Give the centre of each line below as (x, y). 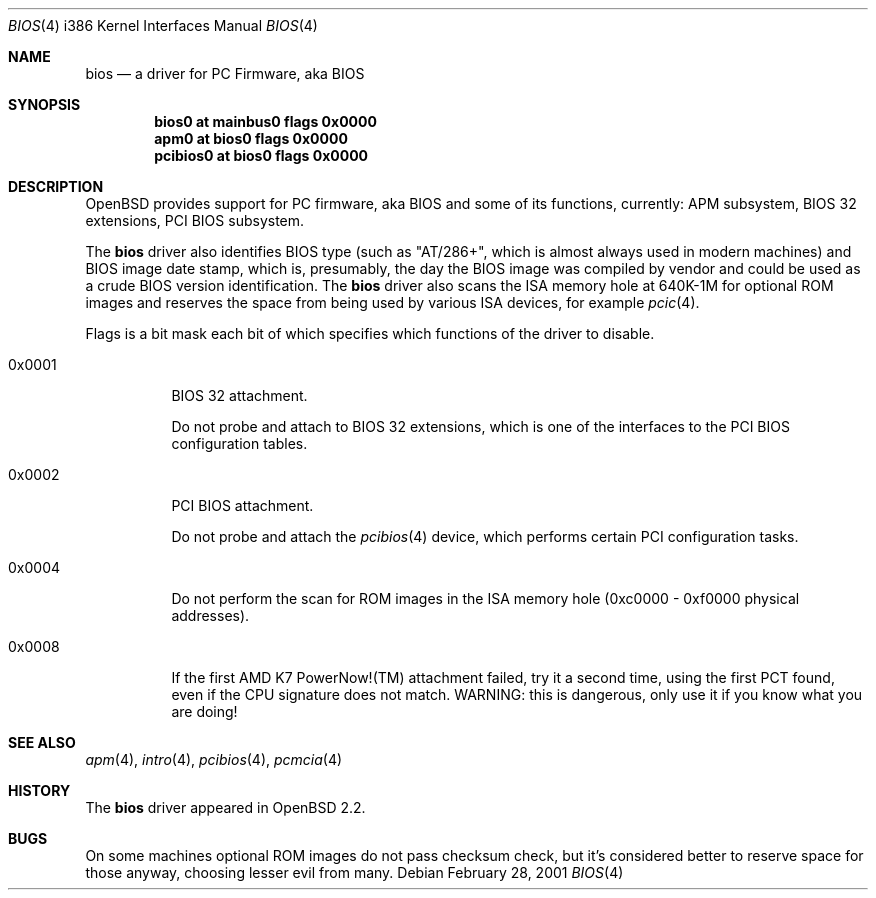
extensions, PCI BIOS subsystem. (195, 220)
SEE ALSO (42, 742)
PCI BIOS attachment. (242, 505)
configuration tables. (239, 443)
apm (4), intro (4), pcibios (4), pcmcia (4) (214, 759)
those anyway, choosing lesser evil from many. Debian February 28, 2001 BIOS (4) (354, 872)
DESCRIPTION (56, 186)
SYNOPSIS (44, 104)
